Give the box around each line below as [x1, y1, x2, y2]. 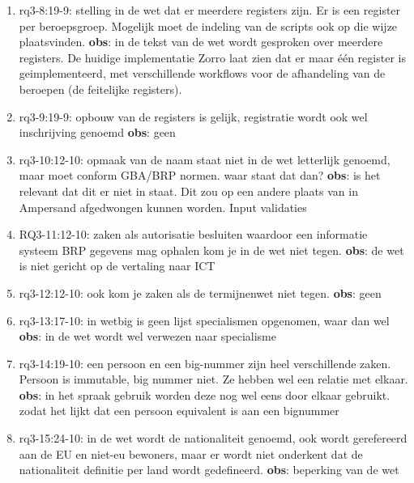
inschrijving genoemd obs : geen [19, 124, 176, 141]
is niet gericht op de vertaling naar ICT [19, 257, 216, 274]
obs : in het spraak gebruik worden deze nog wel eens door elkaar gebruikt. [19, 386, 391, 403]
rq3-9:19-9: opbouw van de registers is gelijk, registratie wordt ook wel [19, 108, 368, 125]
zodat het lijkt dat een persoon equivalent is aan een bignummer [19, 402, 339, 419]
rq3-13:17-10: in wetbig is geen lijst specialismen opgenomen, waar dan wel [19, 311, 390, 328]
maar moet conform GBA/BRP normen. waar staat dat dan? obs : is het [19, 167, 381, 184]
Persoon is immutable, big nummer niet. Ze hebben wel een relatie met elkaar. [19, 371, 408, 388]
